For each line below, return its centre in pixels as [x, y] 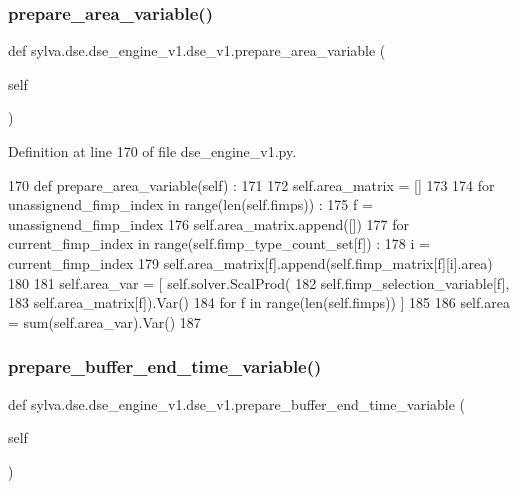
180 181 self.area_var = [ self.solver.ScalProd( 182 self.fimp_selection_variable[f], [259, 282]
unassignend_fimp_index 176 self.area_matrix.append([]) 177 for [208, 223]
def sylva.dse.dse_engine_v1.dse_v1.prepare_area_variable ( [197, 50]
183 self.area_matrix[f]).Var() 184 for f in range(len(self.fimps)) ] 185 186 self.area [259, 302]
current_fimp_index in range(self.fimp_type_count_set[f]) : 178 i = [219, 243]
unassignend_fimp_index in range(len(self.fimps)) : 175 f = [190, 204]
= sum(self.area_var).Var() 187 [104, 321]
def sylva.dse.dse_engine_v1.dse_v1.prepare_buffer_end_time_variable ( [237, 403]
